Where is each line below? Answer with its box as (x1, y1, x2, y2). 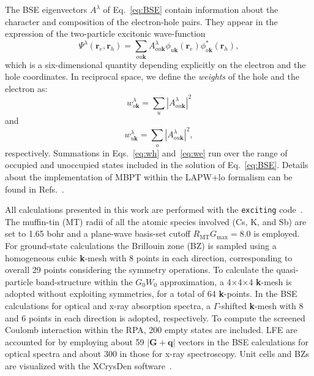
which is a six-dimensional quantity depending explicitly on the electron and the (5, 58, 306, 71)
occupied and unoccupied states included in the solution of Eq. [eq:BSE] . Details (5, 158, 308, 171)
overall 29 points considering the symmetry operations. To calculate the (5, 263, 274, 276)
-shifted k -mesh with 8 (219, 299, 304, 312)
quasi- (276, 263, 299, 276)
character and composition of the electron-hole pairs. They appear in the (5, 15, 278, 28)
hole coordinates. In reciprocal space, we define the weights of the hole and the (5, 70, 299, 83)
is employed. (253, 227, 300, 240)
